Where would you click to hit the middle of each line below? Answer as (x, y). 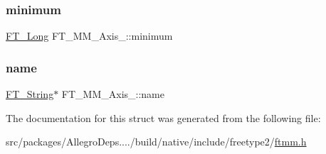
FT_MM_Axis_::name (113, 94)
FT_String (30, 94)
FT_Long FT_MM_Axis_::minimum (89, 36)
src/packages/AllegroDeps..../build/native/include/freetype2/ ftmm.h (156, 142)
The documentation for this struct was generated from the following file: (163, 117)
